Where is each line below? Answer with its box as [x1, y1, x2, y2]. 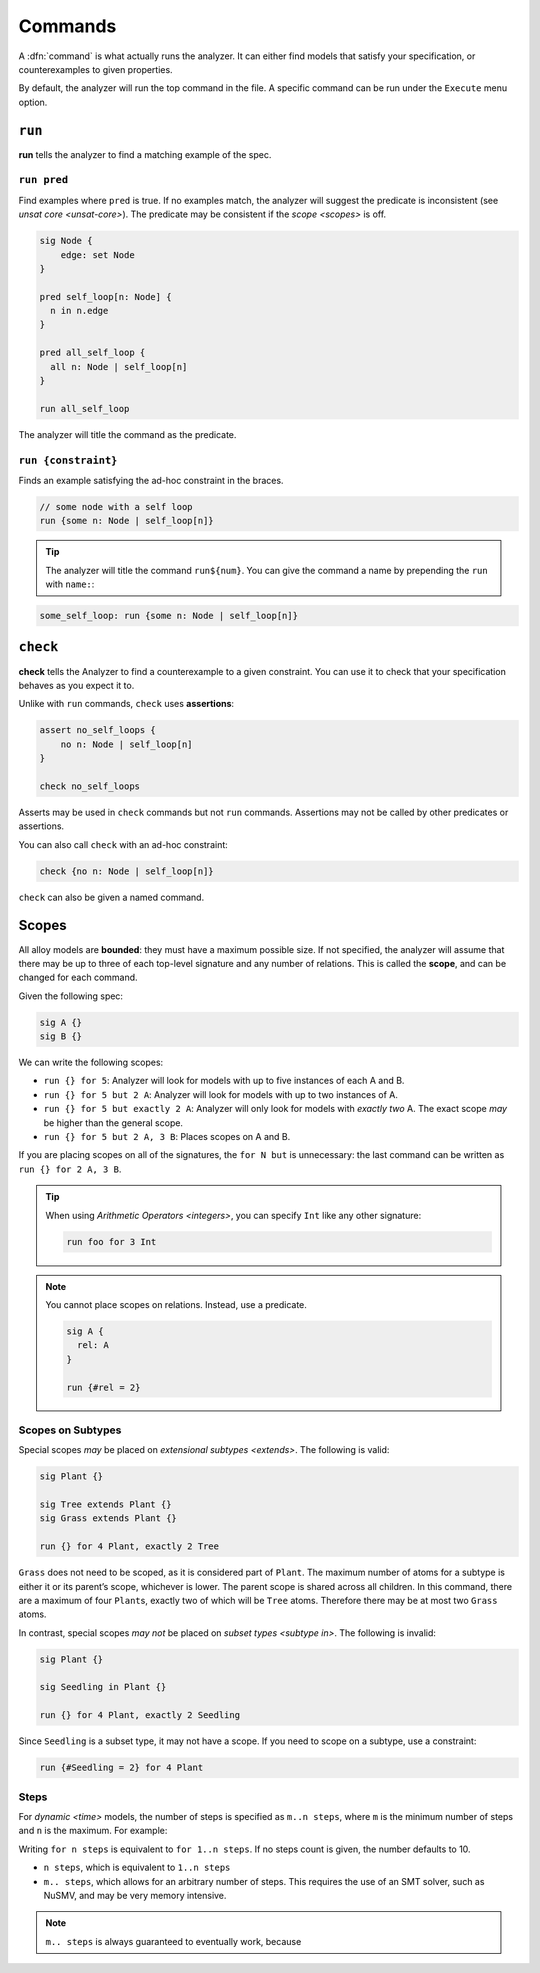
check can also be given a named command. [18, 891, 205, 903]
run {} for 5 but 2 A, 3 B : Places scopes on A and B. [43, 1131, 291, 1143]
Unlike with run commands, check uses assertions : [18, 698, 235, 710]
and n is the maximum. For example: [18, 1825, 168, 1837]
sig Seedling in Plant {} [39, 1681, 167, 1693]
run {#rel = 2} [66, 1381, 141, 1393]
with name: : [45, 578, 95, 590]
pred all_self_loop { [39, 347, 146, 359]
